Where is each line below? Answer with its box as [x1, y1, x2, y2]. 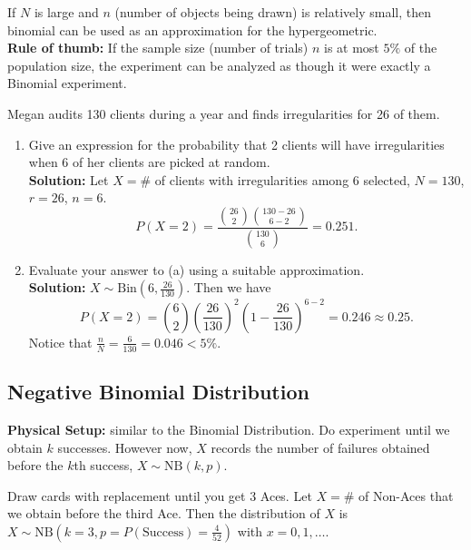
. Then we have [186, 278, 271, 297]
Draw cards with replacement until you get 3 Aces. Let [7, 486, 312, 505]
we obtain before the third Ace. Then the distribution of [7, 504, 320, 523]
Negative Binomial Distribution [7, 378, 309, 406]
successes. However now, [57, 437, 192, 457]
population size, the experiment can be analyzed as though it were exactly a [7, 55, 431, 74]
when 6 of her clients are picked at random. [28, 152, 270, 172]
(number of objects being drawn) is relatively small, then [114, 3, 431, 21]
